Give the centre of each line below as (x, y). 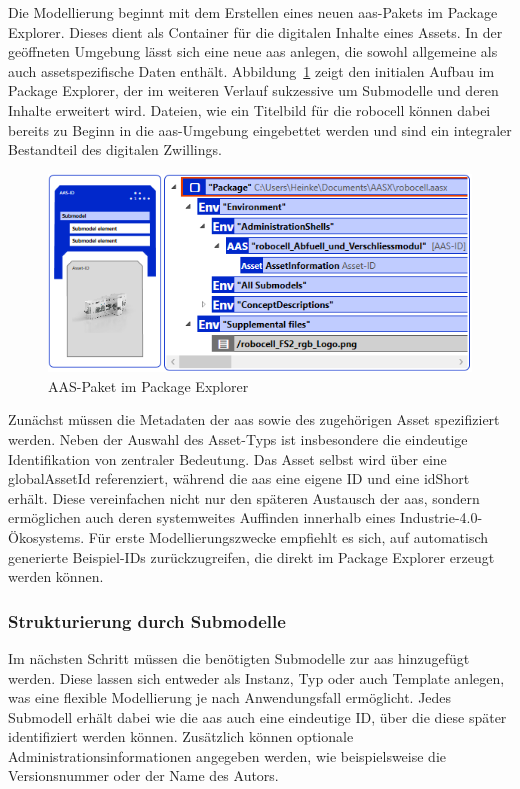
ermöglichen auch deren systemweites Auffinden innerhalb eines (202, 517)
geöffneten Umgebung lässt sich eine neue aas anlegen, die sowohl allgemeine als (253, 51)
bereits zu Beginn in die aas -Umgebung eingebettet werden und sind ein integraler (260, 129)
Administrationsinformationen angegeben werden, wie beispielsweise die (227, 755)
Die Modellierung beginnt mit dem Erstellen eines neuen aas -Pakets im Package (253, 12)
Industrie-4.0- (441, 517)
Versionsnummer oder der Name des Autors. (143, 775)
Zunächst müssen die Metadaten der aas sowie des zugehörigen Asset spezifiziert (254, 419)
